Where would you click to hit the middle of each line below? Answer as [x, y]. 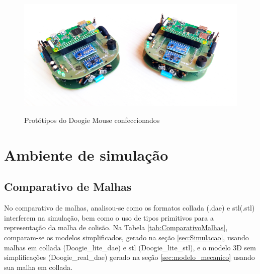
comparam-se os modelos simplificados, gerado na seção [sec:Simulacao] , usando [126, 237]
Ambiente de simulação [86, 154]
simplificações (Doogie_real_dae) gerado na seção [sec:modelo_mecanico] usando [129, 257]
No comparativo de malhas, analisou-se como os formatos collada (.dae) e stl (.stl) [129, 208]
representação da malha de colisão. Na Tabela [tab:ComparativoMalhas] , [116, 227]
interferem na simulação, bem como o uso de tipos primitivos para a [109, 217]
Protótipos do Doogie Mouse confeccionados [92, 120]
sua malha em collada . [38, 267]
